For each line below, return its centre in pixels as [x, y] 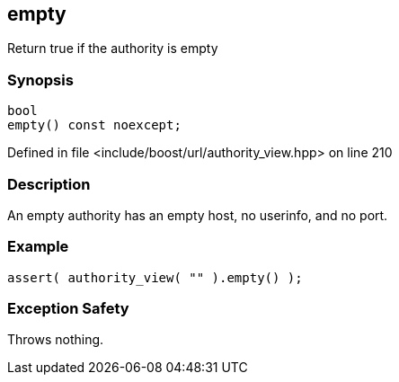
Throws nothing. [56, 340]
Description [49, 184]
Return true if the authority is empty [113, 49]
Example [38, 247]
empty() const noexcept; [94, 125]
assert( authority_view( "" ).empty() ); [155, 277]
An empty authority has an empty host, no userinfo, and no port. [198, 215]
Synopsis [40, 80]
